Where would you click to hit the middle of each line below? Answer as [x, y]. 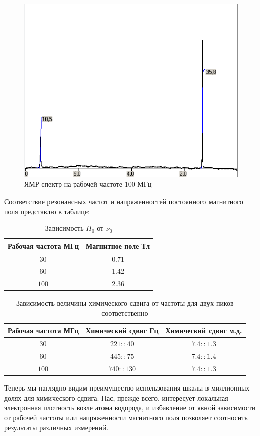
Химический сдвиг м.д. [204, 330]
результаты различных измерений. [56, 427]
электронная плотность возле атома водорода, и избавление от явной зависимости [130, 407]
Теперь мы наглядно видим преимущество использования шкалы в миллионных [127, 388]
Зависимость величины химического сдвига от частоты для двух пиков [125, 303]
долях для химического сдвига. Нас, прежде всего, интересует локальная [116, 397]
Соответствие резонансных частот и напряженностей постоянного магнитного [124, 201]
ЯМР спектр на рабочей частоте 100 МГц [88, 184]
